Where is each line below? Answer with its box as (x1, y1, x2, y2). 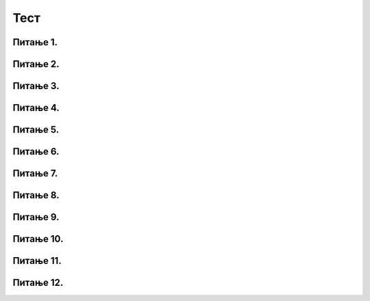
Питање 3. (12, 80, 60, 92)
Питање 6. (12, 146, 60, 158)
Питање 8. (12, 189, 60, 202)
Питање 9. (12, 211, 60, 223)
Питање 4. (12, 102, 60, 114)
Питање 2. (12, 58, 60, 70)
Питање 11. (12, 255, 62, 267)
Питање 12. (12, 277, 64, 289)
